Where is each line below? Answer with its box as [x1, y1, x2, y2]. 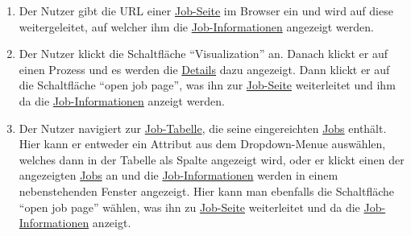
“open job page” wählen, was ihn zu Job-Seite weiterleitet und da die [19, 198, 360, 215]
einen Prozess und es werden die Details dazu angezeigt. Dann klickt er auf [19, 60, 390, 77]
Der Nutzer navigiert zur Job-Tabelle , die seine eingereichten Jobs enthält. [19, 119, 387, 136]
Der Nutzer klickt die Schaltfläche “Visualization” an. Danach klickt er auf [19, 45, 388, 62]
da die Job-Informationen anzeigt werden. [19, 92, 225, 109]
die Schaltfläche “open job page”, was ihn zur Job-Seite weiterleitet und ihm [19, 77, 396, 93]
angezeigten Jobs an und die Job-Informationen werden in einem [19, 167, 338, 184]
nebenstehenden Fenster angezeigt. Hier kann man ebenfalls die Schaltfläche [19, 182, 395, 199]
